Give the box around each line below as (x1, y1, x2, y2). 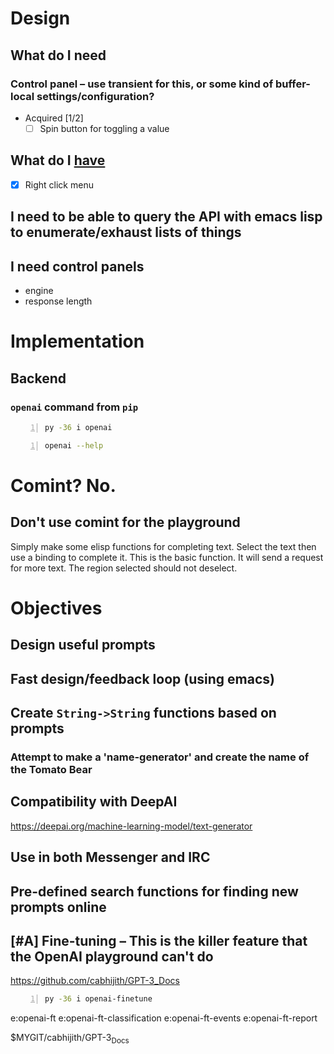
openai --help (44, 440, 104, 451)
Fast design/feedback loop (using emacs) (10, 670, 275, 687)
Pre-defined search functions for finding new (10, 883, 299, 900)
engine (24, 285, 54, 297)
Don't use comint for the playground (10, 514, 241, 531)
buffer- (275, 77, 311, 91)
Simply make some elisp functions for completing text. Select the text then (10, 540, 317, 552)
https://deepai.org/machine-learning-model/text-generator (10, 820, 253, 832)
